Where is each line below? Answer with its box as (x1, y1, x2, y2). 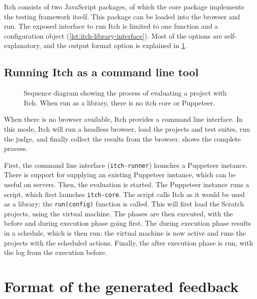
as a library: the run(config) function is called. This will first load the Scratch (4, 199, 244, 209)
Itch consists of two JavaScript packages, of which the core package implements (4, 1, 244, 11)
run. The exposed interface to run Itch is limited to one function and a (4, 21, 218, 31)
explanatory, (4, 40, 42, 50)
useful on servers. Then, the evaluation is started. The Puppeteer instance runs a (4, 179, 249, 189)
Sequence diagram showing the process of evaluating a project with (24, 88, 227, 98)
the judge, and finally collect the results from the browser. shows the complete (4, 133, 241, 144)
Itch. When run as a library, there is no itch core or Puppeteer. (24, 97, 215, 107)
